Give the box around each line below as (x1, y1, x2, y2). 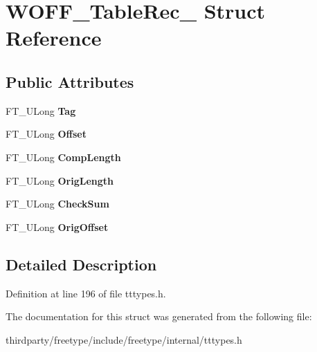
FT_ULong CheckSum (6, 196, 109, 211)
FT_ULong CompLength (6, 149, 121, 164)
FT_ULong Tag (6, 103, 76, 118)
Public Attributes (6, 71, 134, 92)
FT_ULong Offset (6, 127, 87, 141)
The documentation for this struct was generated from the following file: (6, 309, 312, 324)
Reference (6, 24, 102, 52)
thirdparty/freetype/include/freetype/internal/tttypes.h (6, 332, 242, 346)
